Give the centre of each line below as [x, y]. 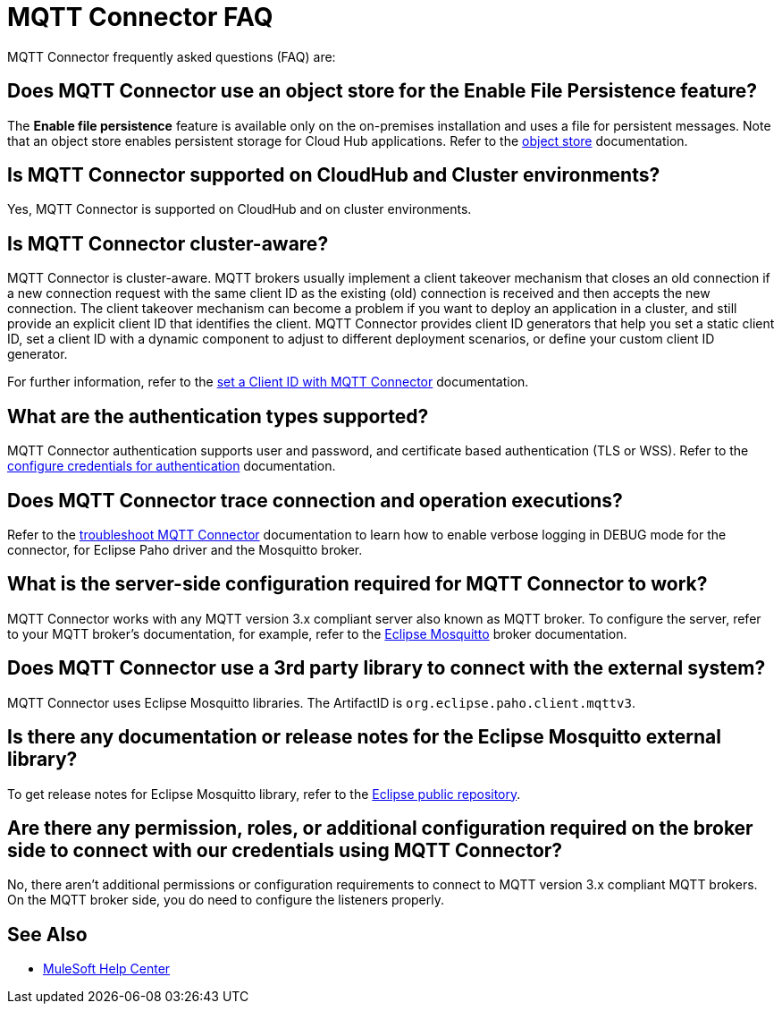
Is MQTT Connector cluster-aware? [168, 243]
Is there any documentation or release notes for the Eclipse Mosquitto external [364, 737]
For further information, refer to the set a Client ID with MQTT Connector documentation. [268, 382]
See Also [47, 934]
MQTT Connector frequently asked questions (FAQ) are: [172, 56]
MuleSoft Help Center [107, 969]
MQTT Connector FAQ [140, 17]
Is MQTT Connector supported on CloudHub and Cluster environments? [334, 175]
